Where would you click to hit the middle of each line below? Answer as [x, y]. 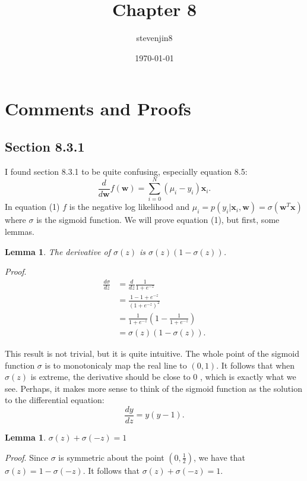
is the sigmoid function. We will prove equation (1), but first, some [158, 220]
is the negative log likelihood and [129, 207]
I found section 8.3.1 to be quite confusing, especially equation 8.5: [126, 171]
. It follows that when [256, 365]
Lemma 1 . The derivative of [58, 251]
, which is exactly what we [248, 377]
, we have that [219, 457]
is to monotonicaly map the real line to [116, 365]
